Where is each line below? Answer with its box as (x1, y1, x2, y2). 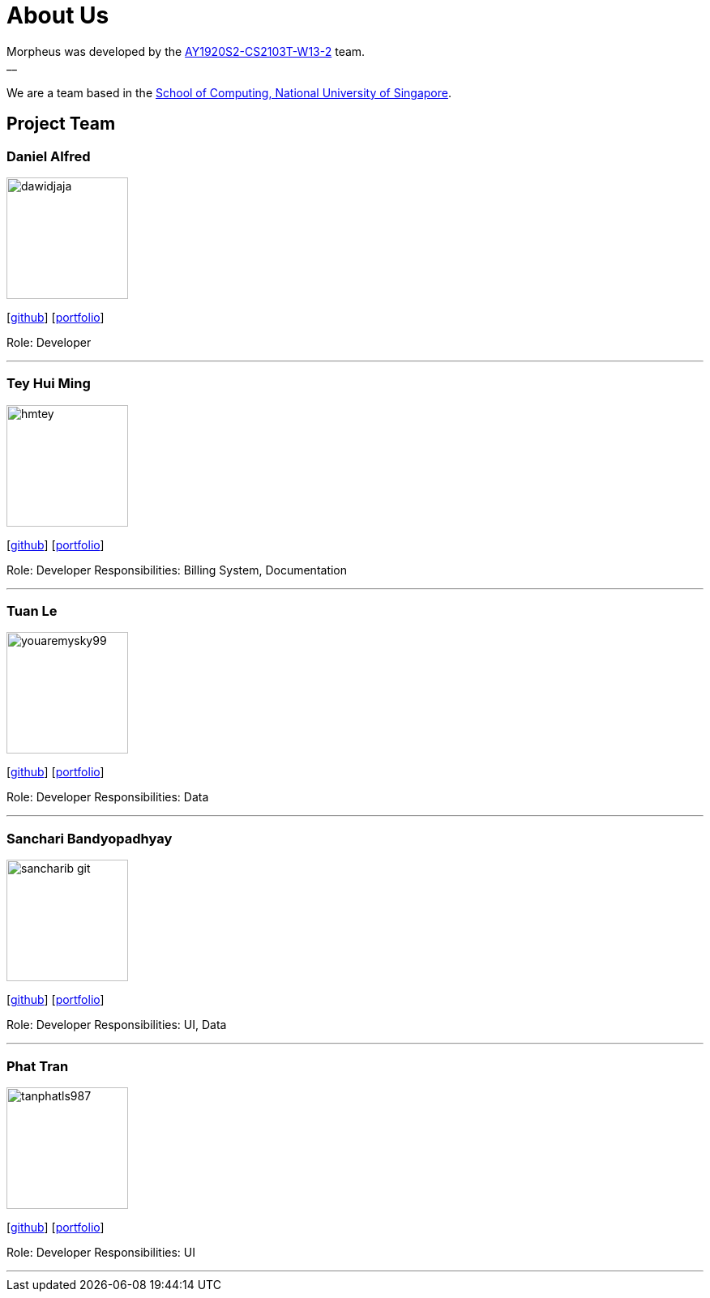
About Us (6, 2, 109, 29)
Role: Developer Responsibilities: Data (6, 790, 209, 805)
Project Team (6, 113, 116, 134)
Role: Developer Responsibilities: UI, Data (6, 1018, 227, 1032)
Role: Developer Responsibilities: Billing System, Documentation (6, 562, 348, 577)
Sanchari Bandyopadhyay (6, 830, 173, 847)
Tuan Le (6, 603, 58, 620)
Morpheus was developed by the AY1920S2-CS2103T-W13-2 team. (6, 44, 366, 58)
